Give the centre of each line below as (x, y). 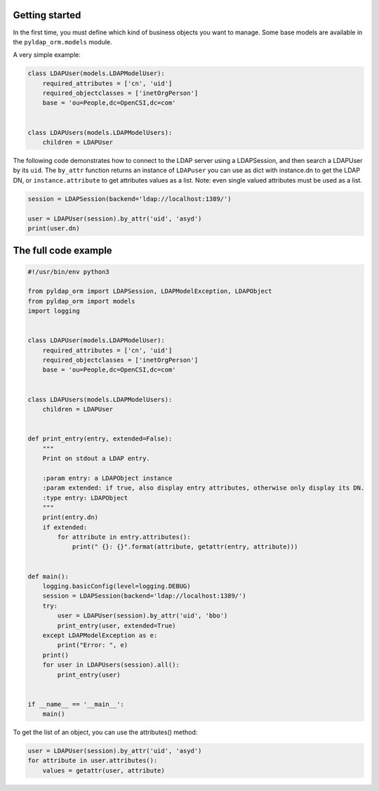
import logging (54, 311)
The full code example (62, 250)
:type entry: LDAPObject (85, 498)
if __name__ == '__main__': (76, 704)
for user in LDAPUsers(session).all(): (111, 665)
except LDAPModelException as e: (100, 635)
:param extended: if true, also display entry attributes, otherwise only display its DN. (204, 488)
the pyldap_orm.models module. (62, 41)
